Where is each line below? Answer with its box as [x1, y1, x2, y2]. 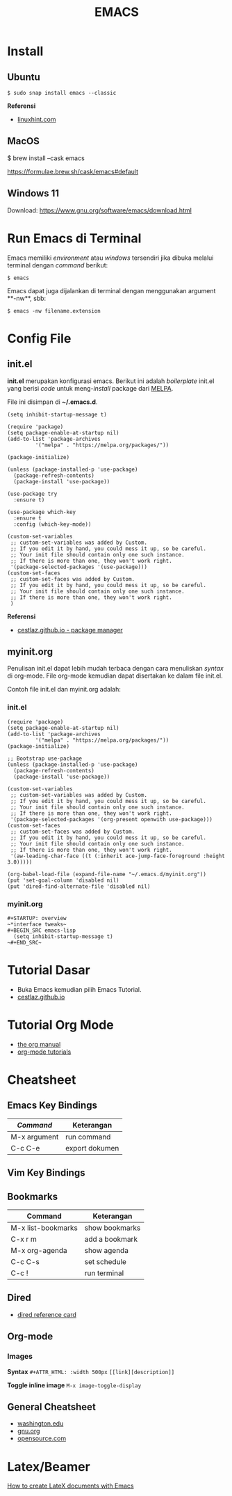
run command [65, 1132, 111, 1142]
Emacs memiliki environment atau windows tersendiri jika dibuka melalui [7, 254, 214, 262]
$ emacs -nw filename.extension [7, 307, 101, 314]
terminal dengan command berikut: [7, 260, 108, 269]
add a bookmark [84, 1234, 138, 1244]
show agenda [84, 1246, 129, 1256]
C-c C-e [10, 1143, 40, 1153]
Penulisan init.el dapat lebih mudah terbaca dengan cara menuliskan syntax [7, 664, 224, 673]
